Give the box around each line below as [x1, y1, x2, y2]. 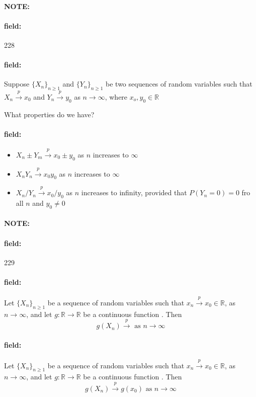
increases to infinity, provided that [81, 187, 187, 198]
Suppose [4, 78, 30, 89]
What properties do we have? [4, 109, 95, 119]
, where [105, 91, 128, 102]
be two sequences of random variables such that [106, 78, 252, 89]
